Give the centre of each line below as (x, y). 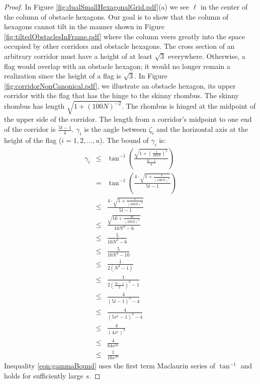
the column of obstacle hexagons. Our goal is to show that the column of (116, 16)
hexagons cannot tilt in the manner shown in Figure (84, 26)
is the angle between (115, 129)
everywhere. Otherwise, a (206, 56)
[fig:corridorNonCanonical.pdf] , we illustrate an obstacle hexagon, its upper (120, 85)
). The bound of (124, 140)
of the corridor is (30, 129)
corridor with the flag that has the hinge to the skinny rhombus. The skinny (121, 95)
